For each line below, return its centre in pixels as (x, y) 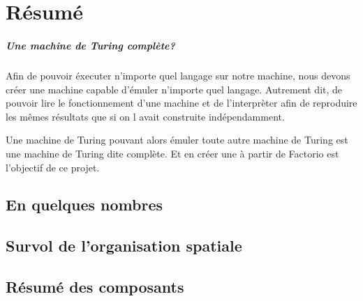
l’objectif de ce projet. (53, 167)
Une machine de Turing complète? (90, 45)
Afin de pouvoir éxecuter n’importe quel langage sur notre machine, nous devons (178, 75)
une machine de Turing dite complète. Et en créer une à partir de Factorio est (172, 153)
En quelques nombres (84, 204)
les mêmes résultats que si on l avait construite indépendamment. (145, 116)
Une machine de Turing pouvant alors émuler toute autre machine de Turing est (177, 140)
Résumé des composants (95, 287)
